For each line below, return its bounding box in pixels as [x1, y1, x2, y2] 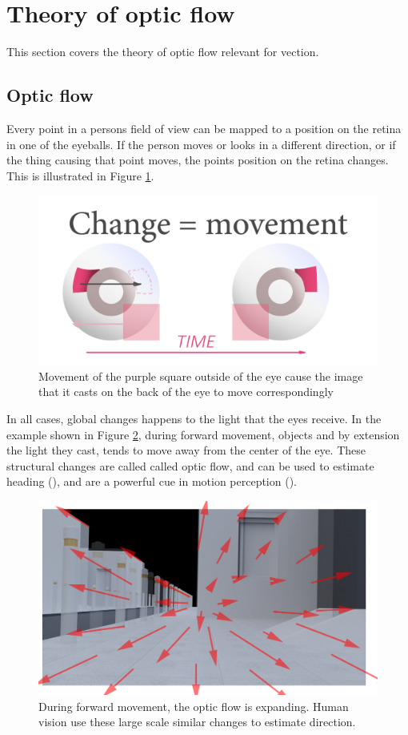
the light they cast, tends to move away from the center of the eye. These [6, 442, 366, 458]
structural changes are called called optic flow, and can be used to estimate [6, 457, 374, 474]
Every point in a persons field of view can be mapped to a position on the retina [6, 119, 402, 136]
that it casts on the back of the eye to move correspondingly [38, 383, 334, 400]
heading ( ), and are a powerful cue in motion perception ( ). [6, 473, 297, 490]
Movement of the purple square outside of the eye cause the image [38, 367, 363, 384]
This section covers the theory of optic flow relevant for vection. [6, 43, 319, 60]
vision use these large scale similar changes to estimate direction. [38, 713, 356, 730]
